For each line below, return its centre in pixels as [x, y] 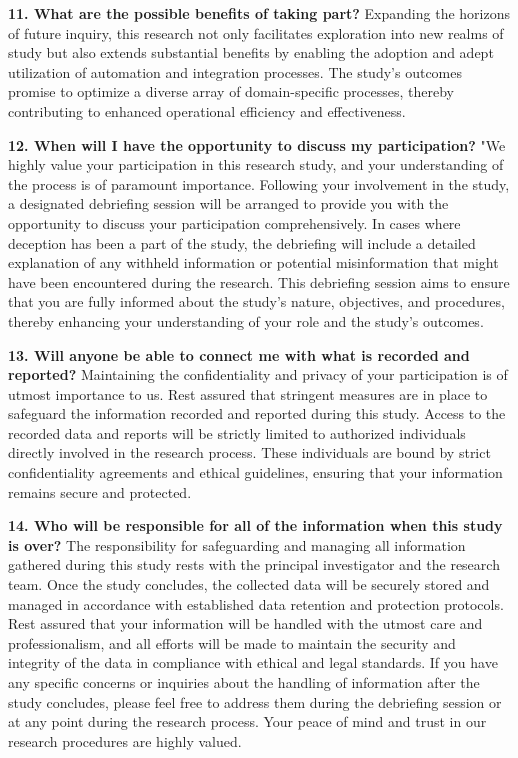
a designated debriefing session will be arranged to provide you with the [228, 203]
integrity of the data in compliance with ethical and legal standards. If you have [253, 662]
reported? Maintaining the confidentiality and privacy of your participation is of [258, 374]
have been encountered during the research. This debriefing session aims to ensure [259, 281]
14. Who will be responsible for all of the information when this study [255, 525]
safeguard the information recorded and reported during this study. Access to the [257, 413]
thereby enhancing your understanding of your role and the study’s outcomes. [246, 320]
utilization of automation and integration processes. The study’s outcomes [235, 71]
